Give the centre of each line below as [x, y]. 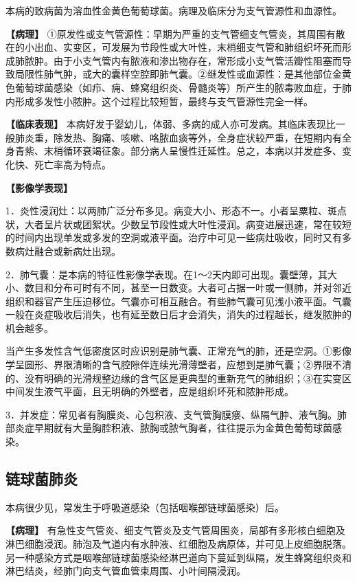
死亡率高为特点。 [72, 164]
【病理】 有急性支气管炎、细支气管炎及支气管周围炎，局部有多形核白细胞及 [175, 530]
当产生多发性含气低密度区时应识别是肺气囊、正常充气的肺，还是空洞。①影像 [178, 351]
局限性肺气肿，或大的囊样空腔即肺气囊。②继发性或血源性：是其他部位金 [178, 74]
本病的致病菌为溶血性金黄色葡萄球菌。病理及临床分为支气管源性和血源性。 [174, 10]
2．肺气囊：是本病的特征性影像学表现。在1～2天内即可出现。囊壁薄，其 [166, 274]
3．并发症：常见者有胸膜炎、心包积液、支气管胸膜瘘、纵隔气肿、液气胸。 [171, 414]
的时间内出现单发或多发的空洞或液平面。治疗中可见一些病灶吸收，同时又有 [174, 237]
